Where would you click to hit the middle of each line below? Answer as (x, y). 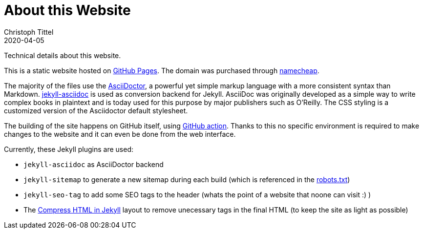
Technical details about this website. (63, 55)
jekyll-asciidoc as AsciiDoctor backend (94, 164)
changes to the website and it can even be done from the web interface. (120, 134)
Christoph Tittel (29, 32)
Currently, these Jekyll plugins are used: (69, 149)
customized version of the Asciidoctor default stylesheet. (96, 110)
